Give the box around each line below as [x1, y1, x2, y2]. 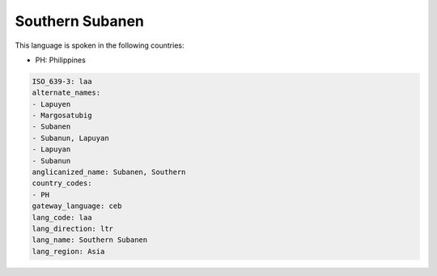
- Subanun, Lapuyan [32, 134, 109, 142]
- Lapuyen [32, 100, 71, 108]
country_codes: [32, 179, 92, 188]
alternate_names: [32, 88, 101, 97]
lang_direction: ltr [32, 224, 113, 233]
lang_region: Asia [32, 247, 105, 256]
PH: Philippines [35, 55, 87, 65]
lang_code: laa [32, 213, 92, 222]
